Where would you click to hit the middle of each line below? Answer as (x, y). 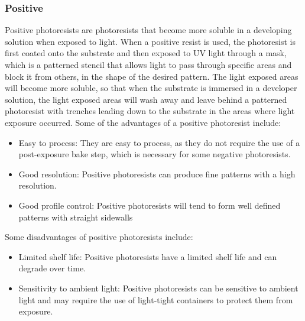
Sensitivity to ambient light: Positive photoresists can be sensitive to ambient (158, 288)
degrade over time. (52, 268)
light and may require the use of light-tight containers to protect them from (156, 299)
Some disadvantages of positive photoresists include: (99, 237)
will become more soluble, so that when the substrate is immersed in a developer (151, 88)
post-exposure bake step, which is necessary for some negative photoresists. (155, 154)
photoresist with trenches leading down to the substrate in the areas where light (150, 111)
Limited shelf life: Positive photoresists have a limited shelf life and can (148, 256)
